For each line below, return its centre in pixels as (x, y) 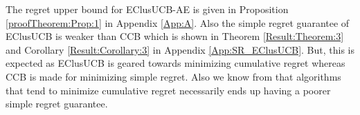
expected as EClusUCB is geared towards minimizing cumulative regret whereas (175, 63)
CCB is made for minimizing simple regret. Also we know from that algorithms (173, 76)
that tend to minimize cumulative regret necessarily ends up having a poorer (168, 90)
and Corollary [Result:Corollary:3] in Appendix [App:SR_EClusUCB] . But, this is (180, 49)
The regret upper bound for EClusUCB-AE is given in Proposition (147, 9)
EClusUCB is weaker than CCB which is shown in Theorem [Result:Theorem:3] (175, 36)
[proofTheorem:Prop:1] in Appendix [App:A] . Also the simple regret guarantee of (178, 22)
